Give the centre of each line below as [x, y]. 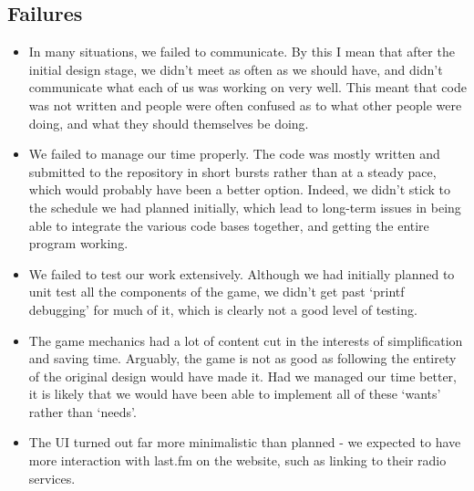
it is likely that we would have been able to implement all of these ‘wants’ [235, 394]
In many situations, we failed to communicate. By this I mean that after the [242, 52]
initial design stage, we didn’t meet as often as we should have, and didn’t [236, 69]
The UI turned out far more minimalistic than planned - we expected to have [245, 442]
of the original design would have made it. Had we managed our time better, [242, 376]
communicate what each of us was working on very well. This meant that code [247, 87]
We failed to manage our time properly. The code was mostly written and [234, 154]
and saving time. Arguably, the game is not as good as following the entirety [242, 358]
